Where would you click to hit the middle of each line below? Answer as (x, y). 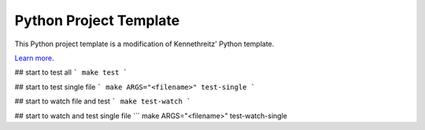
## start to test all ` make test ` (71, 72)
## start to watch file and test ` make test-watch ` (103, 101)
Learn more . (34, 58)
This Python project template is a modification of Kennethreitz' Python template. (144, 44)
